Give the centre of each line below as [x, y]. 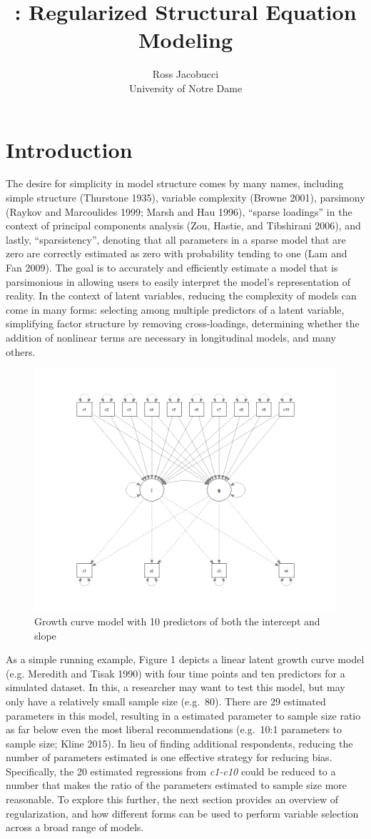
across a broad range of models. [75, 827]
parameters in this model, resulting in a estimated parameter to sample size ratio [183, 715]
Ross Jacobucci [185, 74]
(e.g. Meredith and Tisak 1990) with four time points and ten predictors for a [176, 673]
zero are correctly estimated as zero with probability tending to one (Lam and [177, 253]
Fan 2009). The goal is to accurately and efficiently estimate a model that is [172, 267]
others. [21, 351]
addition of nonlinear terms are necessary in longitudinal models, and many [171, 337]
